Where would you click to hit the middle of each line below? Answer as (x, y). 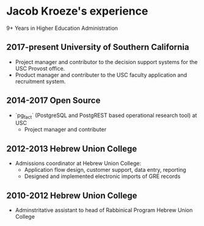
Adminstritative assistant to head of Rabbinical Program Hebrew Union (104, 210)
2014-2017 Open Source (53, 101)
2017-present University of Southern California (98, 47)
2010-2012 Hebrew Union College (72, 195)
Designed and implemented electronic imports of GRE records (102, 176)
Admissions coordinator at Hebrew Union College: (78, 163)
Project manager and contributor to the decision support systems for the (106, 62)
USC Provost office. (40, 68)
